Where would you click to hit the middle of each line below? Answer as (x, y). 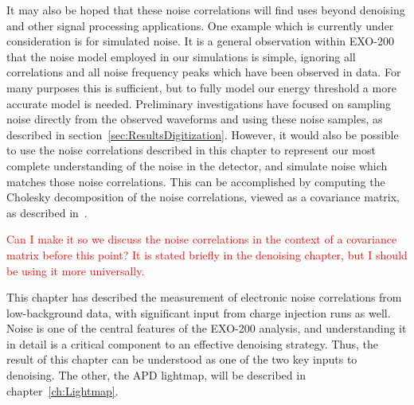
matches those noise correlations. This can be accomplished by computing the (196, 181)
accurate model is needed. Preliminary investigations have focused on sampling (199, 103)
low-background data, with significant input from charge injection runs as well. (199, 312)
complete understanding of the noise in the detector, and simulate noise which (197, 165)
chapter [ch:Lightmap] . (62, 390)
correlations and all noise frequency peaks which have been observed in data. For (204, 72)
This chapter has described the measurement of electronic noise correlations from (204, 297)
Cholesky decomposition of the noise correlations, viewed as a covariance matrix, (203, 197)
